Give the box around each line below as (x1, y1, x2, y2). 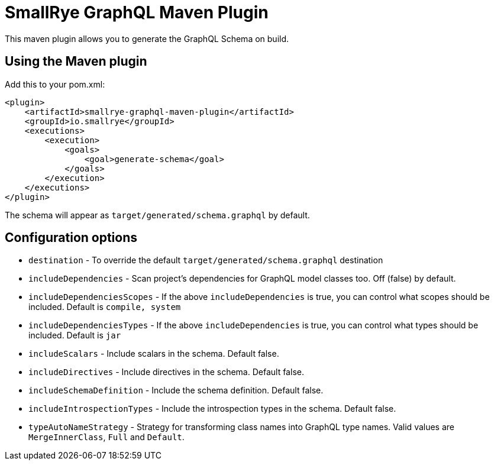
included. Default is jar (28, 330, 121, 341)
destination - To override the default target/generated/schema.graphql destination (28, 255, 383, 266)
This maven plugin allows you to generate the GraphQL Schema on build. (5, 33, 289, 44)
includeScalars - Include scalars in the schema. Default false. (28, 348, 279, 359)
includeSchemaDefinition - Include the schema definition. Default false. (28, 385, 324, 396)
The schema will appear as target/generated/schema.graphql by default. (5, 209, 310, 220)
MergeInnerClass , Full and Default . (28, 432, 185, 443)
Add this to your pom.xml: (5, 79, 105, 89)
